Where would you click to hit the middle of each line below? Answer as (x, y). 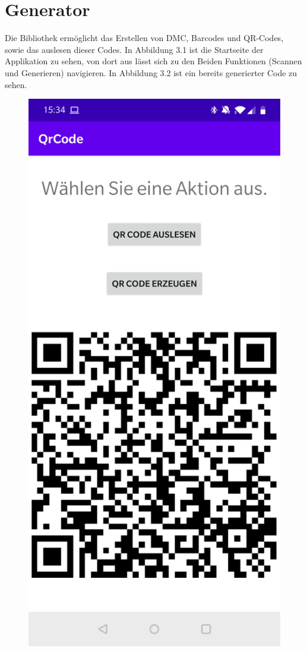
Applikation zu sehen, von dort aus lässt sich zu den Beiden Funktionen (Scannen (153, 61)
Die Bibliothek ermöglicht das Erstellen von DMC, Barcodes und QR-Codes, (144, 38)
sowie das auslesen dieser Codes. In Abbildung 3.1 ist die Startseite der (134, 49)
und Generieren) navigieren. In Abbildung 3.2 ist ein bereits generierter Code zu (151, 72)
